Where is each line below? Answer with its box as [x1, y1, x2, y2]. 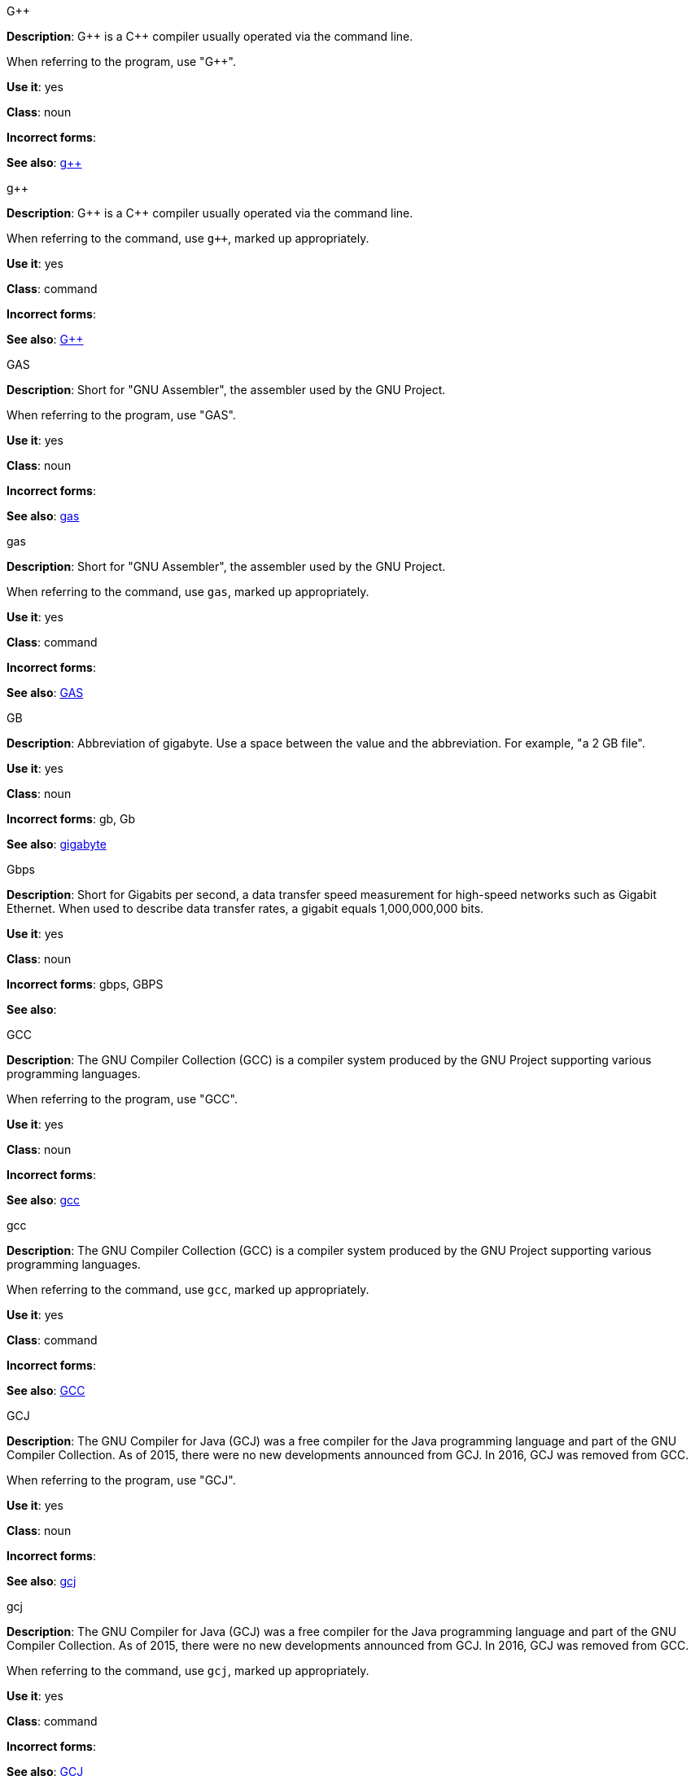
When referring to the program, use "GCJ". [7, 1473, 236, 1487]
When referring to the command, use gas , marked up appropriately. [7, 585, 369, 599]
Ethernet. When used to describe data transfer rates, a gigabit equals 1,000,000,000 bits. [7, 901, 484, 915]
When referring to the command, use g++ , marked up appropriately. [7, 231, 369, 245]
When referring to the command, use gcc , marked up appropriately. [7, 1283, 369, 1296]
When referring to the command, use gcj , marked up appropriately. [7, 1664, 369, 1677]
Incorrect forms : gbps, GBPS [7, 977, 164, 991]
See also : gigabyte [7, 837, 107, 851]
